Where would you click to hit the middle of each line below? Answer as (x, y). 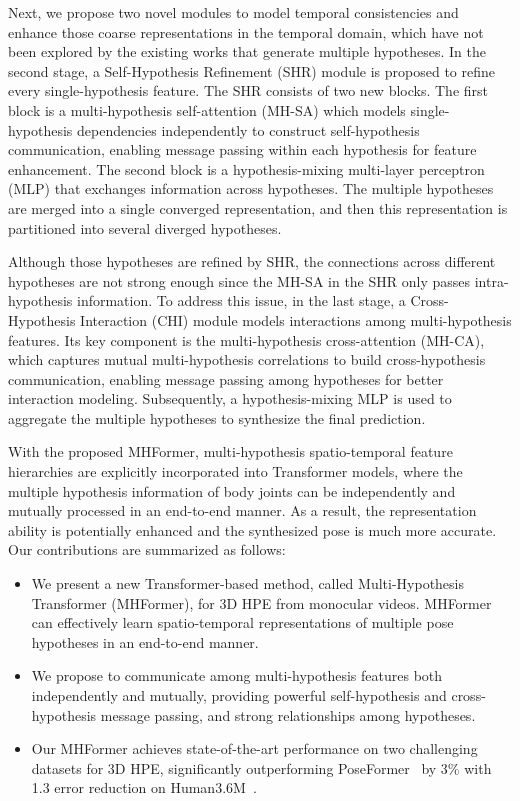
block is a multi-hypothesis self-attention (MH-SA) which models (207, 109)
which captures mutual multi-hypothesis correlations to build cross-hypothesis (247, 359)
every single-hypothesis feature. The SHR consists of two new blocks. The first (248, 90)
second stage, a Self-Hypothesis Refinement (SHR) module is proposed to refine (252, 70)
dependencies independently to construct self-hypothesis (248, 129)
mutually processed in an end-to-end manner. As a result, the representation (242, 510)
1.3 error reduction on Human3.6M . (144, 787)
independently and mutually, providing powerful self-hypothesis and (239, 695)
